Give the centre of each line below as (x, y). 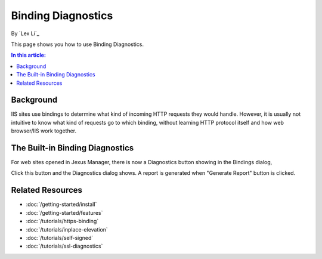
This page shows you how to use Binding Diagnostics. (78, 44)
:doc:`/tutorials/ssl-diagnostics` (64, 246)
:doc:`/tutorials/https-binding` (62, 221)
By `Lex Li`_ (25, 33)
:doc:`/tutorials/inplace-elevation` (67, 229)
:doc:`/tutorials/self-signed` (60, 238)
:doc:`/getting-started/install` (61, 204)
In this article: (28, 55)
